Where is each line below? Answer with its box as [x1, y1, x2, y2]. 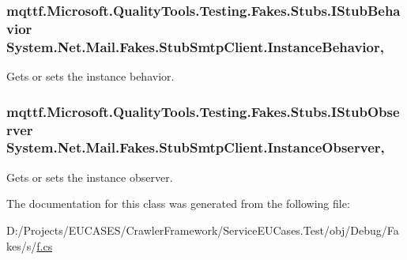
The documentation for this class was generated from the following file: [6, 195, 350, 212]
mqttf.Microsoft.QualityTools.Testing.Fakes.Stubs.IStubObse [6, 101, 400, 121]
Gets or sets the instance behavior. [6, 68, 175, 85]
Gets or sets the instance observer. [6, 168, 173, 185]
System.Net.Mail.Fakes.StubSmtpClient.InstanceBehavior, [6, 36, 384, 56]
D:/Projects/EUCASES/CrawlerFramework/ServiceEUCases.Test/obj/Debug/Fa [6, 221, 399, 238]
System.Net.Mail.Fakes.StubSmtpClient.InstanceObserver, [6, 138, 385, 157]
